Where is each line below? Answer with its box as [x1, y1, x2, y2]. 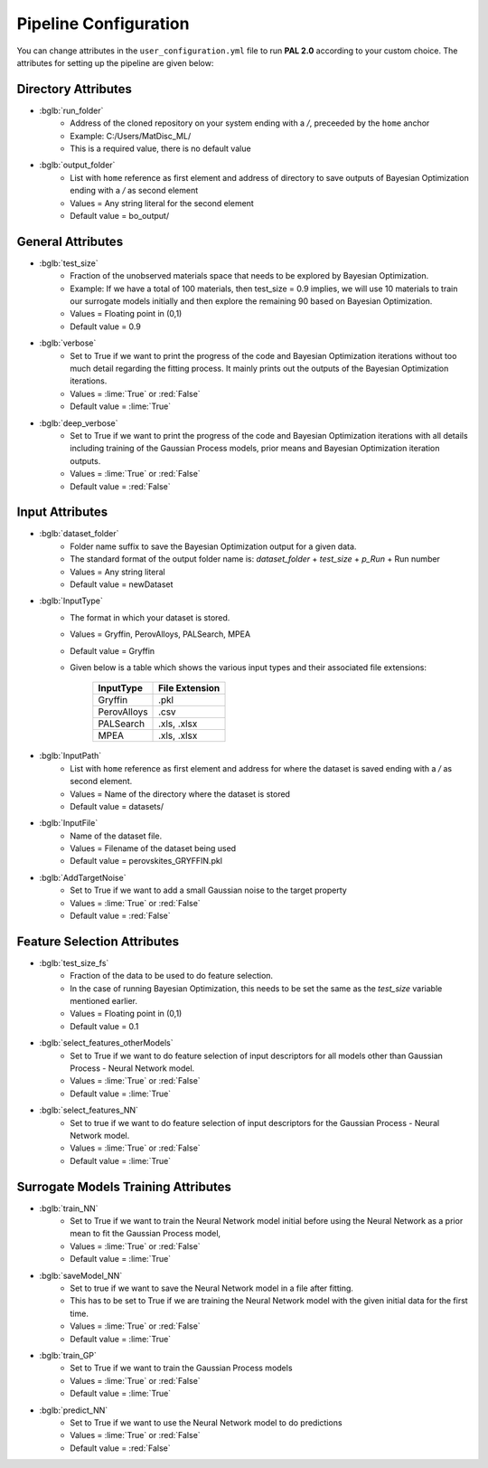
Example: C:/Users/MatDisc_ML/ [70, 130, 192, 141]
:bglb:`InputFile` [39, 818, 99, 829]
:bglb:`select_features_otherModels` [39, 1037, 174, 1048]
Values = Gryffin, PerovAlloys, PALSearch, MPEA [70, 629, 251, 639]
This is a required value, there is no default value [70, 143, 252, 154]
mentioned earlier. [70, 996, 138, 1007]
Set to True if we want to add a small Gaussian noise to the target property [70, 885, 347, 895]
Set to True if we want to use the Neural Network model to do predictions [70, 1416, 343, 1428]
